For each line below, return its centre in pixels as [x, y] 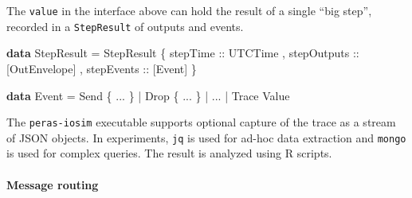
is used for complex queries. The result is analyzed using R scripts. [169, 153]
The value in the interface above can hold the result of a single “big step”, [189, 10]
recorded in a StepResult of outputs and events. [125, 26]
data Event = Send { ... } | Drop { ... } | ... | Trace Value [148, 95]
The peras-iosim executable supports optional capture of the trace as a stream [201, 122]
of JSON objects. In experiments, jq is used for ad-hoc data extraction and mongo [206, 137]
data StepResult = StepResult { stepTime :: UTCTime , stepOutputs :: [183, 53]
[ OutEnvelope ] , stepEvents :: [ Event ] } [102, 68]
